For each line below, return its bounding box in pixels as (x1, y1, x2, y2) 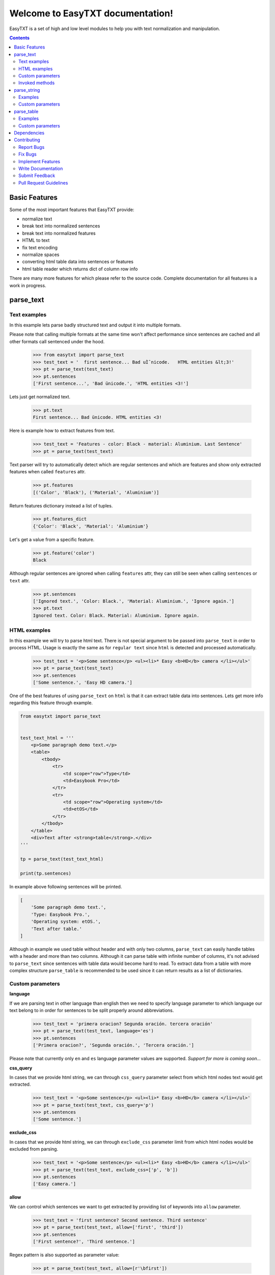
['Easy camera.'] (33, 1181, 76, 1187)
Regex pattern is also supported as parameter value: (9, 1252, 120, 1258)
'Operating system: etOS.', (31, 919, 101, 925)
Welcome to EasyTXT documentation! (9, 8, 173, 19)
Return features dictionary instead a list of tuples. (9, 502, 113, 508)
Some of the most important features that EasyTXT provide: (9, 207, 134, 213)
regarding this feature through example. (9, 700, 93, 706)
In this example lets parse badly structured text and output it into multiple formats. (9, 322, 182, 328)
